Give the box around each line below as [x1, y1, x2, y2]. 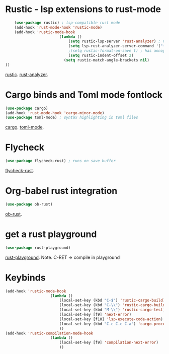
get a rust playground [5, 229, 97, 240]
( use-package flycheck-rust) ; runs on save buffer [5, 159, 116, 164]
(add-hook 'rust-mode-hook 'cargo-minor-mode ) [5, 110, 105, 115]
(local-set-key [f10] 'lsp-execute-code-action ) [59, 316, 163, 322]
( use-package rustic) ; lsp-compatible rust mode [14, 20, 121, 25]
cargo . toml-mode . [5, 124, 44, 130]
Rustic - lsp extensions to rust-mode [5, 4, 161, 15]
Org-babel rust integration [5, 185, 118, 197]
